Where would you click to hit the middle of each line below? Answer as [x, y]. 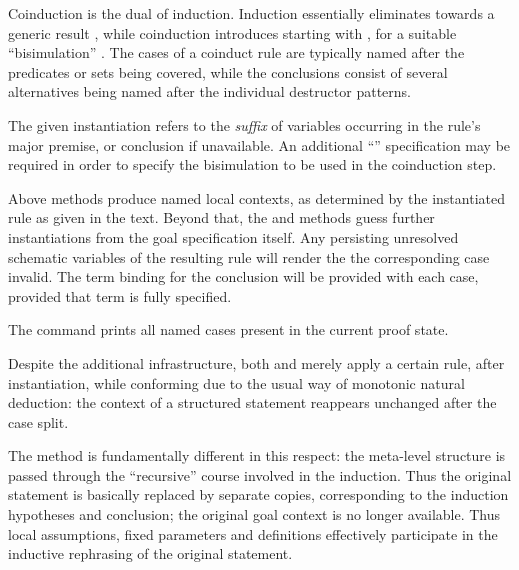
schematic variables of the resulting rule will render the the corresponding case [249, 256]
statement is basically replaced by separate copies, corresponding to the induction [258, 494]
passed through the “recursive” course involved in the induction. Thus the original [260, 474]
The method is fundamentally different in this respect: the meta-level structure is [257, 455]
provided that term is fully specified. [120, 295]
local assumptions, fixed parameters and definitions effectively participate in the [253, 533]
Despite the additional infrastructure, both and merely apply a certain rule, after [256, 362]
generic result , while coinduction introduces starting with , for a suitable [232, 32]
